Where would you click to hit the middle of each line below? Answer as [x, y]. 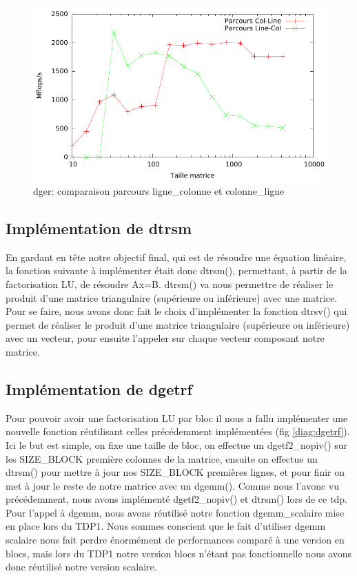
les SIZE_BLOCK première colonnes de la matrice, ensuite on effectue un [162, 458]
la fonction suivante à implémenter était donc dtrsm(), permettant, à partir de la [176, 270]
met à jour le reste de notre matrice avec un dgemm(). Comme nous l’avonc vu [173, 485]
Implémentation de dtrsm [99, 228]
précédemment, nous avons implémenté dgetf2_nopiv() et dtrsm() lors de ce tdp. [176, 499]
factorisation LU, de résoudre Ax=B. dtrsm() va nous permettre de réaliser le [170, 284]
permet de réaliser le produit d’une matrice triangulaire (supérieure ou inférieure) [178, 324]
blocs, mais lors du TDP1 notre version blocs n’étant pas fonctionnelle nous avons [179, 553]
